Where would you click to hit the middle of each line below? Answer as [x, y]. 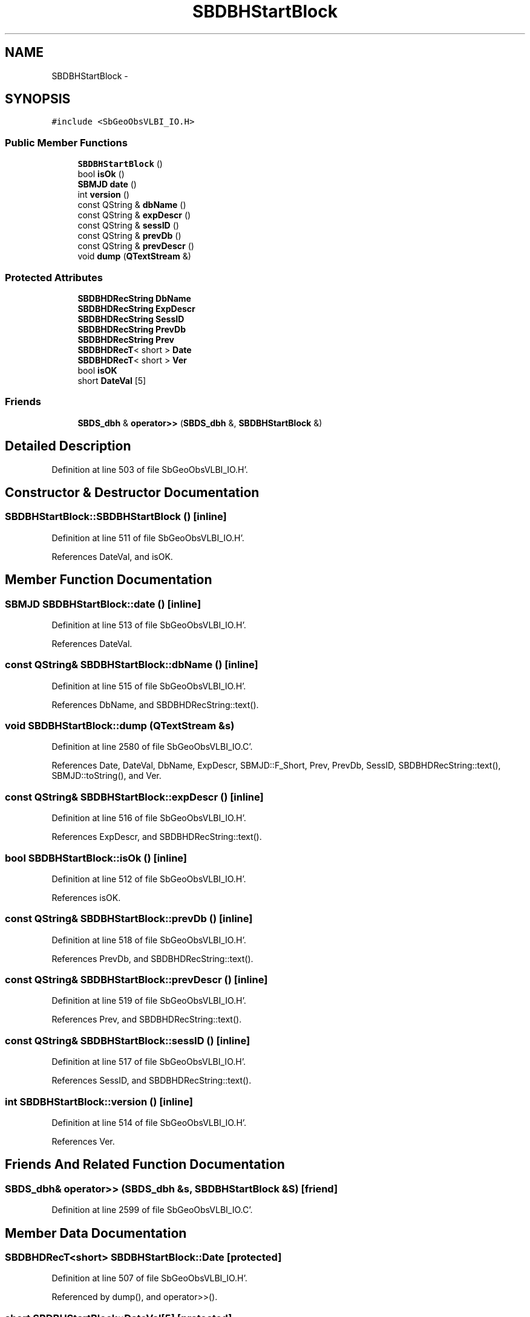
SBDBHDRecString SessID [131, 319]
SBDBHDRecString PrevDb [132, 329]
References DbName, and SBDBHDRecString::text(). [155, 704]
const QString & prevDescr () [136, 246]
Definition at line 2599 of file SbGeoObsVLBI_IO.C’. [152, 1210]
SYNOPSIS [38, 99]
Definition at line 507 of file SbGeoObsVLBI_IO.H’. [149, 1278]
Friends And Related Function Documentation [145, 1165]
